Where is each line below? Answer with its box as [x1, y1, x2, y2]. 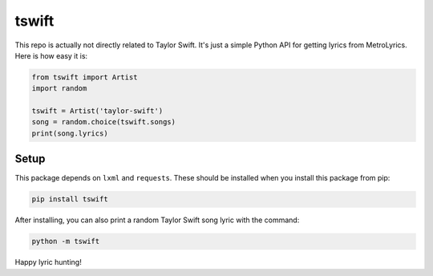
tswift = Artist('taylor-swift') [31, 107, 164, 116]
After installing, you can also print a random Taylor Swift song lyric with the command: [14, 215, 300, 225]
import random [31, 84, 87, 93]
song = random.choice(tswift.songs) [31, 117, 176, 127]
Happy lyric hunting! [14, 258, 82, 267]
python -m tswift [31, 237, 100, 246]
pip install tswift [31, 195, 108, 204]
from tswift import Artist [31, 72, 138, 82]
